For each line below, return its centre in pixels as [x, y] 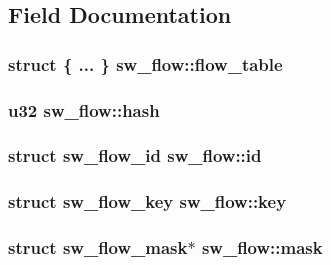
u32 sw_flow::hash [84, 109]
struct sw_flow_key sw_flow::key [147, 201]
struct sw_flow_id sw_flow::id [135, 155]
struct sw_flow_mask [98, 247]
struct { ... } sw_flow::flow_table [145, 63]
